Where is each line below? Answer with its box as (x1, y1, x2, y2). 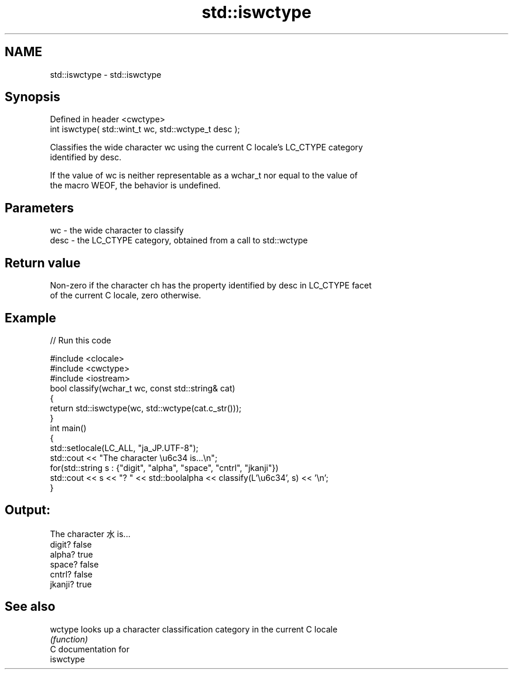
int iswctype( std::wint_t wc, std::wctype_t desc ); (50, 124, 240, 135)
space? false (50, 559, 99, 569)
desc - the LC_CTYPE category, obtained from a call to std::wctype (50, 235, 308, 246)
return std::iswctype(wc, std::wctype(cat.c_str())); (50, 403, 242, 413)
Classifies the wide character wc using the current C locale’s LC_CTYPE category (50, 142, 363, 153)
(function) (50, 634, 88, 644)
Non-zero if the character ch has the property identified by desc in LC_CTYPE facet (50, 280, 372, 291)
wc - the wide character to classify (50, 225, 184, 236)
